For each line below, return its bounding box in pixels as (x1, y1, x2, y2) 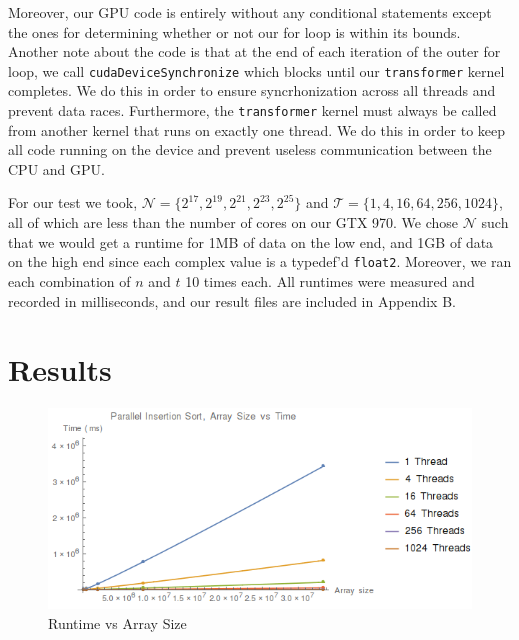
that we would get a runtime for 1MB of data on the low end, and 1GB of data (8, 231, 494, 252)
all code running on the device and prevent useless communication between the (8, 139, 492, 160)
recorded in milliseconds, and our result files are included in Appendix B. (8, 290, 456, 311)
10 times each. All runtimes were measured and (185, 270, 475, 291)
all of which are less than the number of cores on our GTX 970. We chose (8, 212, 459, 233)
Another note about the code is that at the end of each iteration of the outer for (8, 41, 501, 62)
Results (8, 349, 112, 390)
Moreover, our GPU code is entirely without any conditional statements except (8, 2, 492, 22)
